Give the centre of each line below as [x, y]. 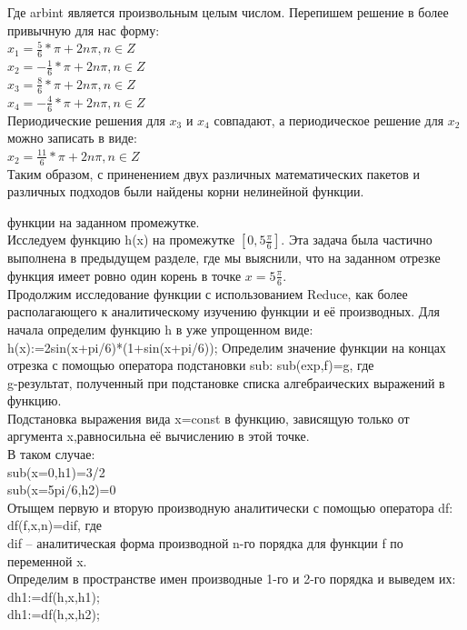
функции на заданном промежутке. [104, 221]
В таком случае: [51, 454]
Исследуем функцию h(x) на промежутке [121, 240]
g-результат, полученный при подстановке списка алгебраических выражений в [226, 382]
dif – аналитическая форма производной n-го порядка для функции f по [205, 543]
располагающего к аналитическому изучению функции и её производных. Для [224, 311]
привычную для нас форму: [84, 30]
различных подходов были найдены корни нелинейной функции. [186, 191]
